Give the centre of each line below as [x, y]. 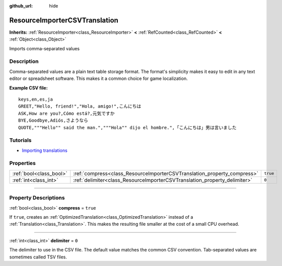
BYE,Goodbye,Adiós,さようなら [53, 120]
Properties [23, 163]
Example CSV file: [28, 87]
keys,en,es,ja [36, 99]
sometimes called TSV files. [38, 257]
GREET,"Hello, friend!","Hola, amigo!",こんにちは [80, 106]
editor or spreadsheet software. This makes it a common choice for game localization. [99, 78]
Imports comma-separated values [45, 48]
